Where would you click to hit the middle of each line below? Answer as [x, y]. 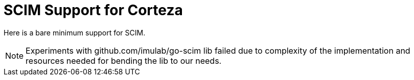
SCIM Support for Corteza [93, 10]
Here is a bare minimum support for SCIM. [75, 32]
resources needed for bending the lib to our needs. [124, 61]
